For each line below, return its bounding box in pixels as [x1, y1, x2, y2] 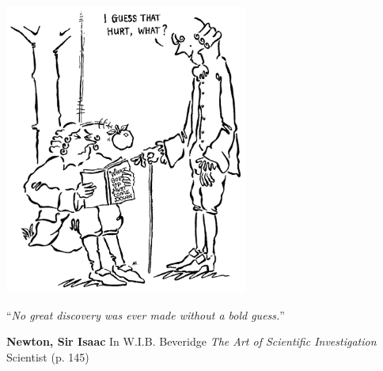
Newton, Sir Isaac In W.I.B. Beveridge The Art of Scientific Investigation [6, 333, 377, 350]
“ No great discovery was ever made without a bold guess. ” [6, 306, 285, 323]
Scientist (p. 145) [6, 348, 89, 365]
